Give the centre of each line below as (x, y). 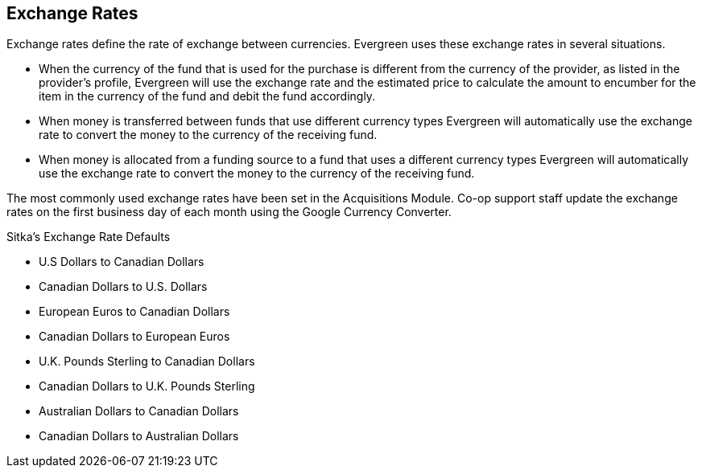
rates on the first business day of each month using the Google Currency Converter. (229, 212)
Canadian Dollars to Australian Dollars (139, 436)
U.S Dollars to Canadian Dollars (122, 262)
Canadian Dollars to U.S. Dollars (123, 287)
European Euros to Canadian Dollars (134, 312)
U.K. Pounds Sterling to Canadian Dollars (147, 362)
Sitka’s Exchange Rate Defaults (89, 237)
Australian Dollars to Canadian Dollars (139, 411)
